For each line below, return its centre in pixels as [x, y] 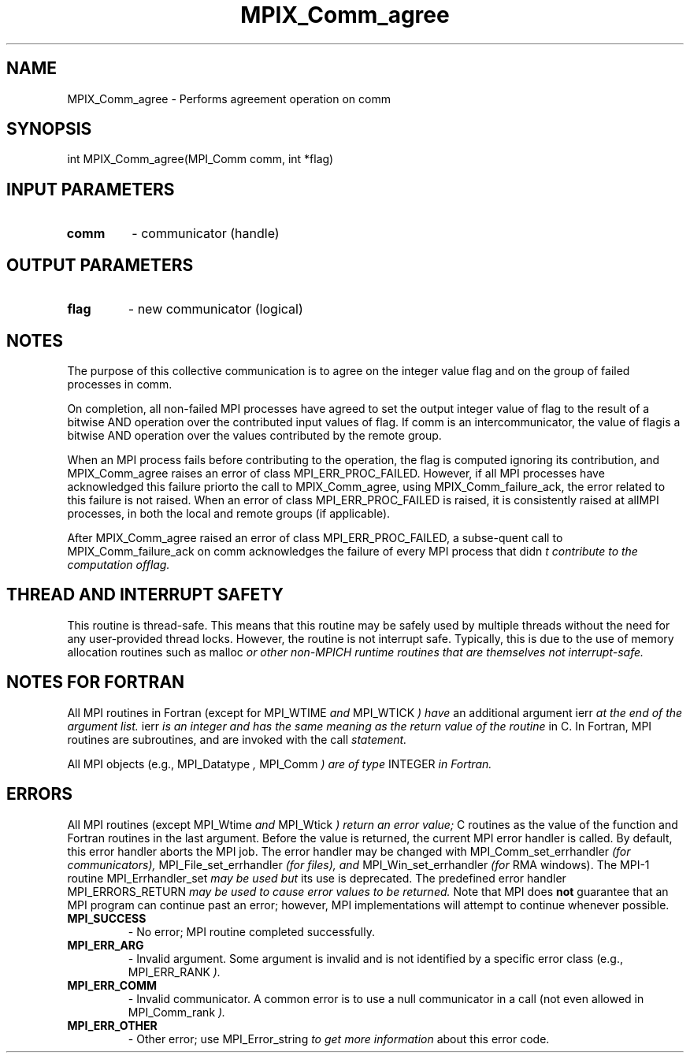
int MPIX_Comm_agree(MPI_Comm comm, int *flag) [200, 159]
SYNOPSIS [49, 129]
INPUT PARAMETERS [91, 189]
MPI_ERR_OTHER [112, 1025]
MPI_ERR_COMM [112, 985]
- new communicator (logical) [215, 309]
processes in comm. [120, 384]
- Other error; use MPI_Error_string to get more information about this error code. [339, 1039]
